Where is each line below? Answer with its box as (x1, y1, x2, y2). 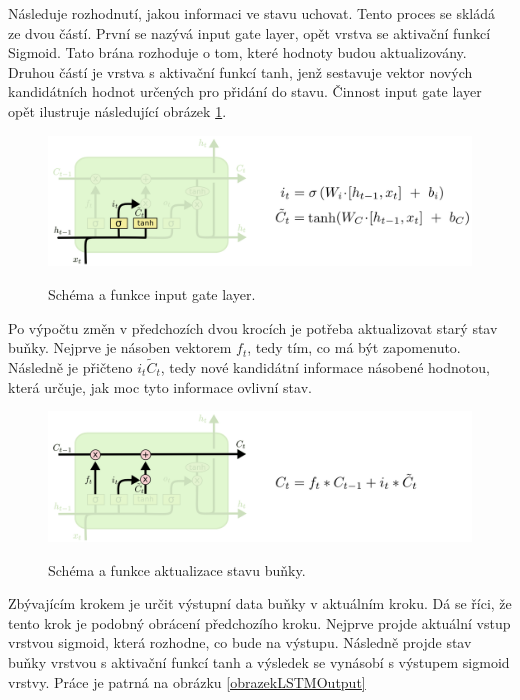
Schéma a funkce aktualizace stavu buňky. (48, 559, 306, 580)
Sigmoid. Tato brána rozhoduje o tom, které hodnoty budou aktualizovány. (8, 42, 467, 63)
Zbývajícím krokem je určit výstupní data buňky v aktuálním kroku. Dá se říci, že (8, 593, 512, 614)
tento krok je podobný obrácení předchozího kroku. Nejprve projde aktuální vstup (8, 612, 511, 633)
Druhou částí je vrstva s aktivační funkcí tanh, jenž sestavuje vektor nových (8, 61, 473, 82)
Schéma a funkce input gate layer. (48, 284, 256, 304)
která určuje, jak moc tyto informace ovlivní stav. (8, 376, 312, 397)
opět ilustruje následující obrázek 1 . (8, 100, 227, 121)
